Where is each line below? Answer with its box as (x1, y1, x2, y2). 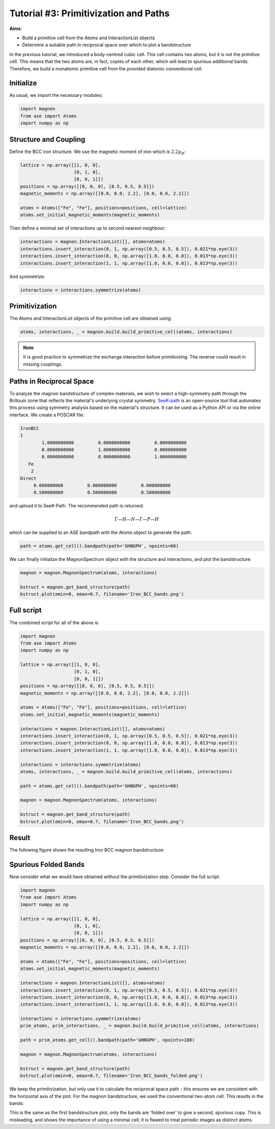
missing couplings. (23, 361, 63, 367)
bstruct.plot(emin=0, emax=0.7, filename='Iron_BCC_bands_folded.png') (20, 1073, 203, 1079)
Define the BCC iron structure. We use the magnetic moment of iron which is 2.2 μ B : (9, 148, 186, 156)
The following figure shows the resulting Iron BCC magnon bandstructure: (9, 847, 165, 853)
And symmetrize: (9, 273, 45, 279)
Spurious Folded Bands (9, 860, 85, 869)
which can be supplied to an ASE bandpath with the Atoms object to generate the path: (9, 529, 192, 535)
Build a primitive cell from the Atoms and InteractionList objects (22, 35, 155, 41)
